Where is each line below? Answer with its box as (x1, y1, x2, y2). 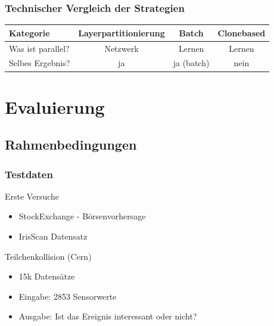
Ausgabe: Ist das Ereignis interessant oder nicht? (18, 310, 197, 322)
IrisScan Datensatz (18, 230, 88, 243)
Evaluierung (5, 94, 105, 119)
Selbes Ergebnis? (9, 57, 70, 69)
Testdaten (5, 166, 53, 181)
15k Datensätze (18, 270, 75, 282)
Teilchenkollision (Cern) (5, 250, 92, 262)
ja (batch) (173, 57, 210, 69)
